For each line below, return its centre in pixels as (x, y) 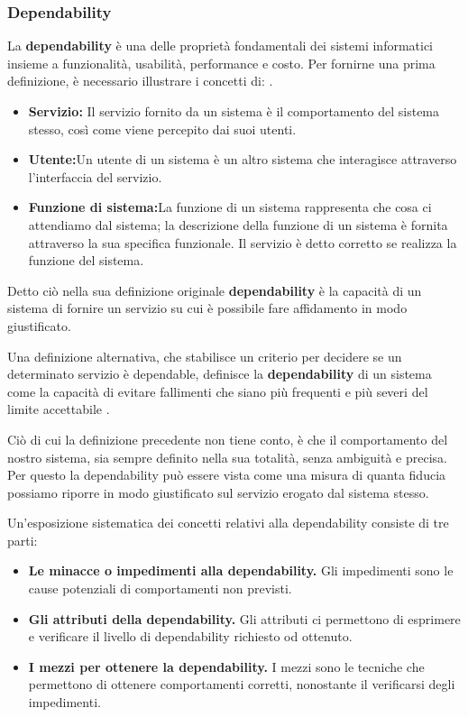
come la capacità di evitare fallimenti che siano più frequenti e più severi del (218, 391)
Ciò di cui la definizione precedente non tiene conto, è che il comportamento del (228, 439)
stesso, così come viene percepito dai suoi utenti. (162, 129)
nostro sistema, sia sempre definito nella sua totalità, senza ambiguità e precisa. (227, 457)
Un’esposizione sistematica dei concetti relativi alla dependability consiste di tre (228, 523)
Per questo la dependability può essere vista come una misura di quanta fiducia (227, 475)
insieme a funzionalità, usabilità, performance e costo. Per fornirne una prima (221, 63)
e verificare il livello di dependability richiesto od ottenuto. (190, 636)
